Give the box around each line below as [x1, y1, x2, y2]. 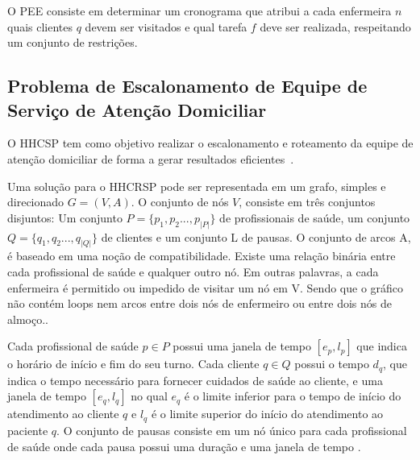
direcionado [7, 193, 64, 210]
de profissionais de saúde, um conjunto [219, 209, 410, 226]
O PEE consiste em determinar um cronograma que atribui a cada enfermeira [7, 2, 392, 19]
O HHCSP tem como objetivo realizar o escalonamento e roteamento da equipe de [7, 135, 414, 151]
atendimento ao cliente [7, 405, 119, 422]
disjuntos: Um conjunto [7, 209, 123, 226]
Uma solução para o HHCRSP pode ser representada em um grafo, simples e [7, 177, 386, 194]
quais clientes [7, 18, 73, 35]
